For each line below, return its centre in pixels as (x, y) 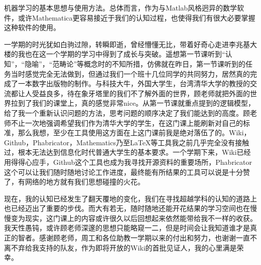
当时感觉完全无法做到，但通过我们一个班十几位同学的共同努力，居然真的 (130, 73)
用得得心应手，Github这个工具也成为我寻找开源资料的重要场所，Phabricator (128, 162)
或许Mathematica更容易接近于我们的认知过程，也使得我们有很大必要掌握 (137, 17)
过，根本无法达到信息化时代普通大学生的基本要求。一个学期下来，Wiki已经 (127, 152)
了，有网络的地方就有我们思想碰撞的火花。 (74, 182)
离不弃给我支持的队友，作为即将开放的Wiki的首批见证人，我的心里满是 (120, 247)
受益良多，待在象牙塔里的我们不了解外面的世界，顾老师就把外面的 (141, 93)
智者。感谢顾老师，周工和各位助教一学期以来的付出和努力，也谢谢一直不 (137, 238)
